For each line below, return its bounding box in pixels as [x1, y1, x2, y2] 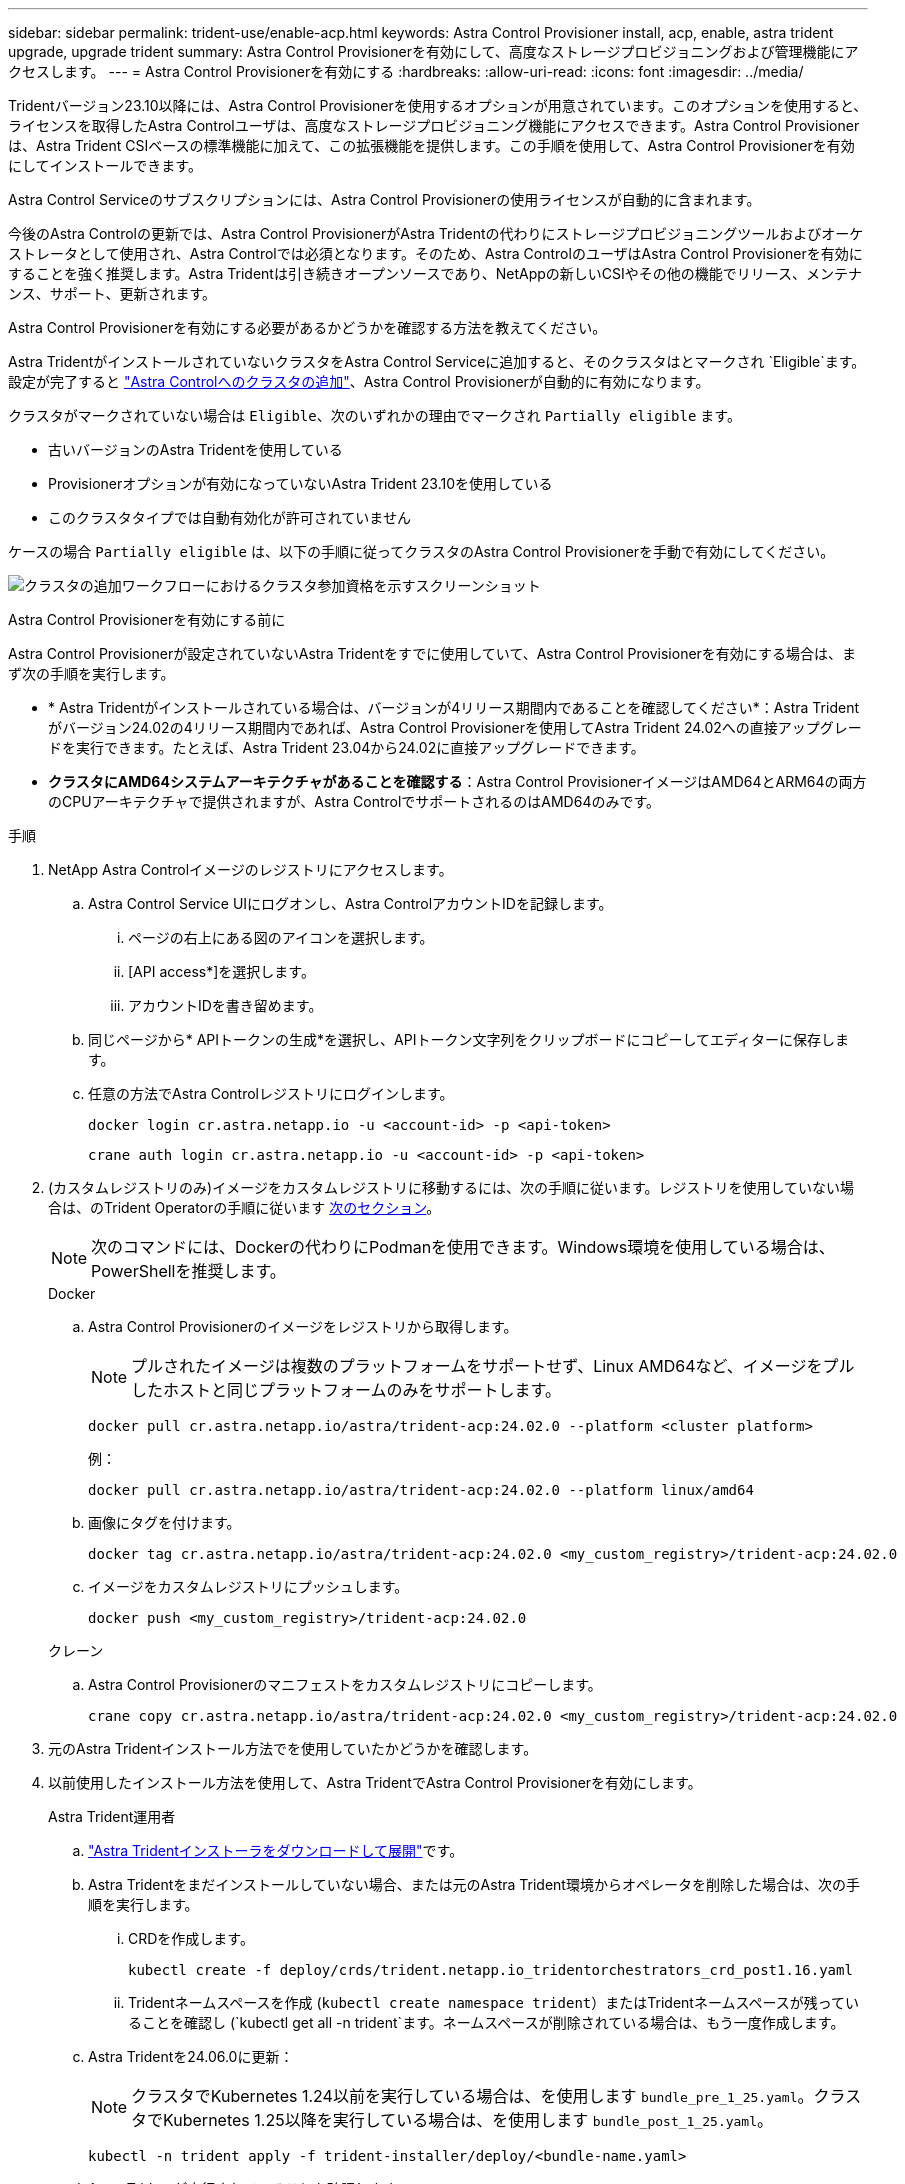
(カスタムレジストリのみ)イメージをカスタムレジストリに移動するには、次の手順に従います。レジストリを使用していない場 [48, 1179, 855, 1196]
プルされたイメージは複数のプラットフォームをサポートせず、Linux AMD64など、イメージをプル [131, 1356, 855, 1376]
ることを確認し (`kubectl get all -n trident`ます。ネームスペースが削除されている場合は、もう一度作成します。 [128, 2014, 845, 2031]
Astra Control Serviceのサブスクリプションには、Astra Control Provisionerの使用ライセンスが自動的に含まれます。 [8, 191, 761, 208]
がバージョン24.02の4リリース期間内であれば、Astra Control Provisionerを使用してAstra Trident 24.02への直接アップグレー [48, 719, 862, 736]
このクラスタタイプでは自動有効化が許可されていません [48, 509, 411, 526]
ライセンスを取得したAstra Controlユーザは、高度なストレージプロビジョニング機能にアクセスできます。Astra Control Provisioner [8, 117, 860, 134]
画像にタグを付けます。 [88, 1514, 241, 1531]
